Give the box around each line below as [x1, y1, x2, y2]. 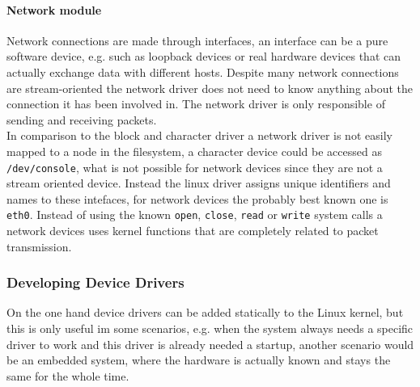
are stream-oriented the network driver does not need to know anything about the [6, 79, 414, 96]
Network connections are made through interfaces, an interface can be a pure [6, 32, 388, 48]
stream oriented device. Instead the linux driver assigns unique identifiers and [6, 175, 391, 191]
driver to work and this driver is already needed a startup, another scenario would [6, 335, 414, 352]
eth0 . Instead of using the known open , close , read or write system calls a [6, 206, 383, 223]
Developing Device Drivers [6, 272, 185, 292]
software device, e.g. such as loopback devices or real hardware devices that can [6, 48, 401, 65]
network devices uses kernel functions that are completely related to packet [6, 222, 379, 239]
